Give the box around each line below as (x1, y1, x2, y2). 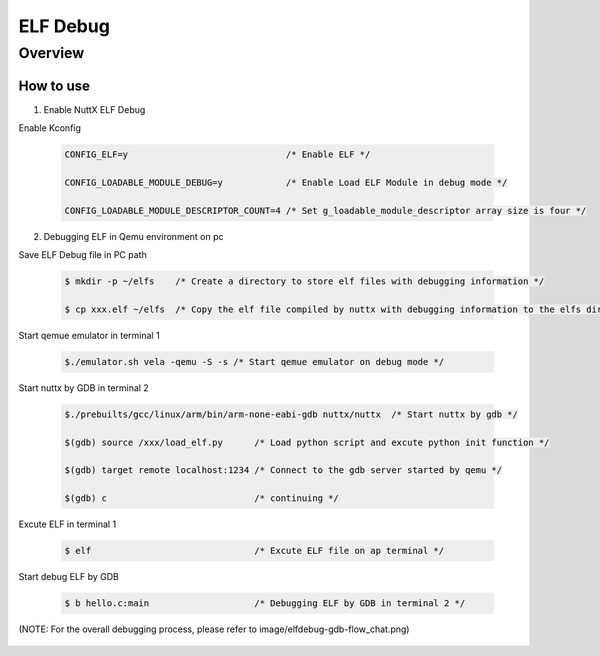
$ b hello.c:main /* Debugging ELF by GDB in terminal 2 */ (64, 598, 466, 609)
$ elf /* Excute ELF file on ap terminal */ (64, 545, 445, 557)
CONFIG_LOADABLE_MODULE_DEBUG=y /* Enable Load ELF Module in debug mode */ (64, 176, 508, 188)
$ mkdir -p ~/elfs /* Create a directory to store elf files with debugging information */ (64, 276, 545, 287)
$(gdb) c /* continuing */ (64, 493, 339, 504)
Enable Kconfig (18, 122, 82, 134)
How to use (18, 77, 90, 94)
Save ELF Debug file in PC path (18, 249, 147, 261)
